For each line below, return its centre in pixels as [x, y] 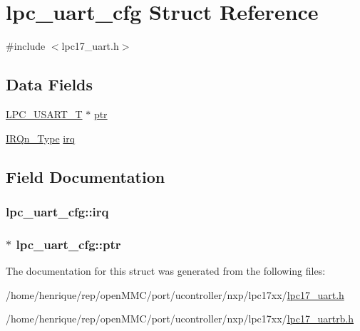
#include [26, 46]
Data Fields [50, 84]
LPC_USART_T [44, 114]
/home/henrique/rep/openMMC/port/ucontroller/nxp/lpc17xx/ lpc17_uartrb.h [180, 319]
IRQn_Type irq [41, 138]
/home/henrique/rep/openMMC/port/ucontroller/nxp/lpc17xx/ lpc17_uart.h [175, 294]
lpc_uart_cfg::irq [57, 211]
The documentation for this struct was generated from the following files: [166, 270]
